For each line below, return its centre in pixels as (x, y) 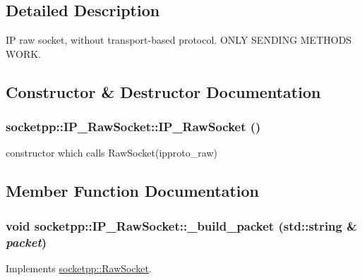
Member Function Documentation (133, 191)
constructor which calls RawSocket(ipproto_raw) (111, 153)
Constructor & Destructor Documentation (163, 91)
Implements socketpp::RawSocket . (79, 268)
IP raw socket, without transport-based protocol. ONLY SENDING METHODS (179, 40)
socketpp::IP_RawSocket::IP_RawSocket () (133, 127)
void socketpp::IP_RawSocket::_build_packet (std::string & (181, 225)
